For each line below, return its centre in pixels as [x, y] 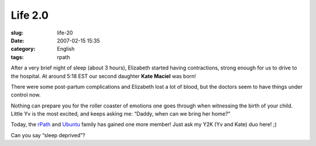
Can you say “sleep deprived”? [48, 135]
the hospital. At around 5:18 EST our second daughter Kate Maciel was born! [103, 76]
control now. [26, 95]
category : [23, 49]
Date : [18, 40]
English [66, 49]
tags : [17, 57]
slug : [17, 33]
